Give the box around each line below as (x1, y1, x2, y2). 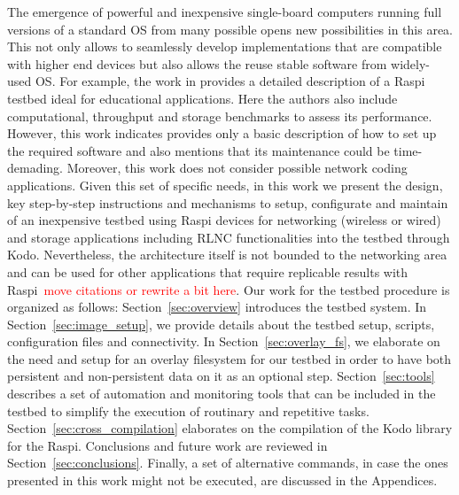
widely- (391, 54, 430, 73)
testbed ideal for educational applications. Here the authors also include (7, 89, 398, 107)
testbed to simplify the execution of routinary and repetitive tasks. (7, 401, 370, 420)
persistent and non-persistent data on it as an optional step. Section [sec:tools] (7, 367, 435, 385)
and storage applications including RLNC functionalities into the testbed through (7, 228, 450, 246)
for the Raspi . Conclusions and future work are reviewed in (7, 436, 328, 454)
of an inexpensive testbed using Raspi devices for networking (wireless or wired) (7, 211, 441, 229)
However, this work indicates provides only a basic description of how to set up (7, 124, 437, 143)
